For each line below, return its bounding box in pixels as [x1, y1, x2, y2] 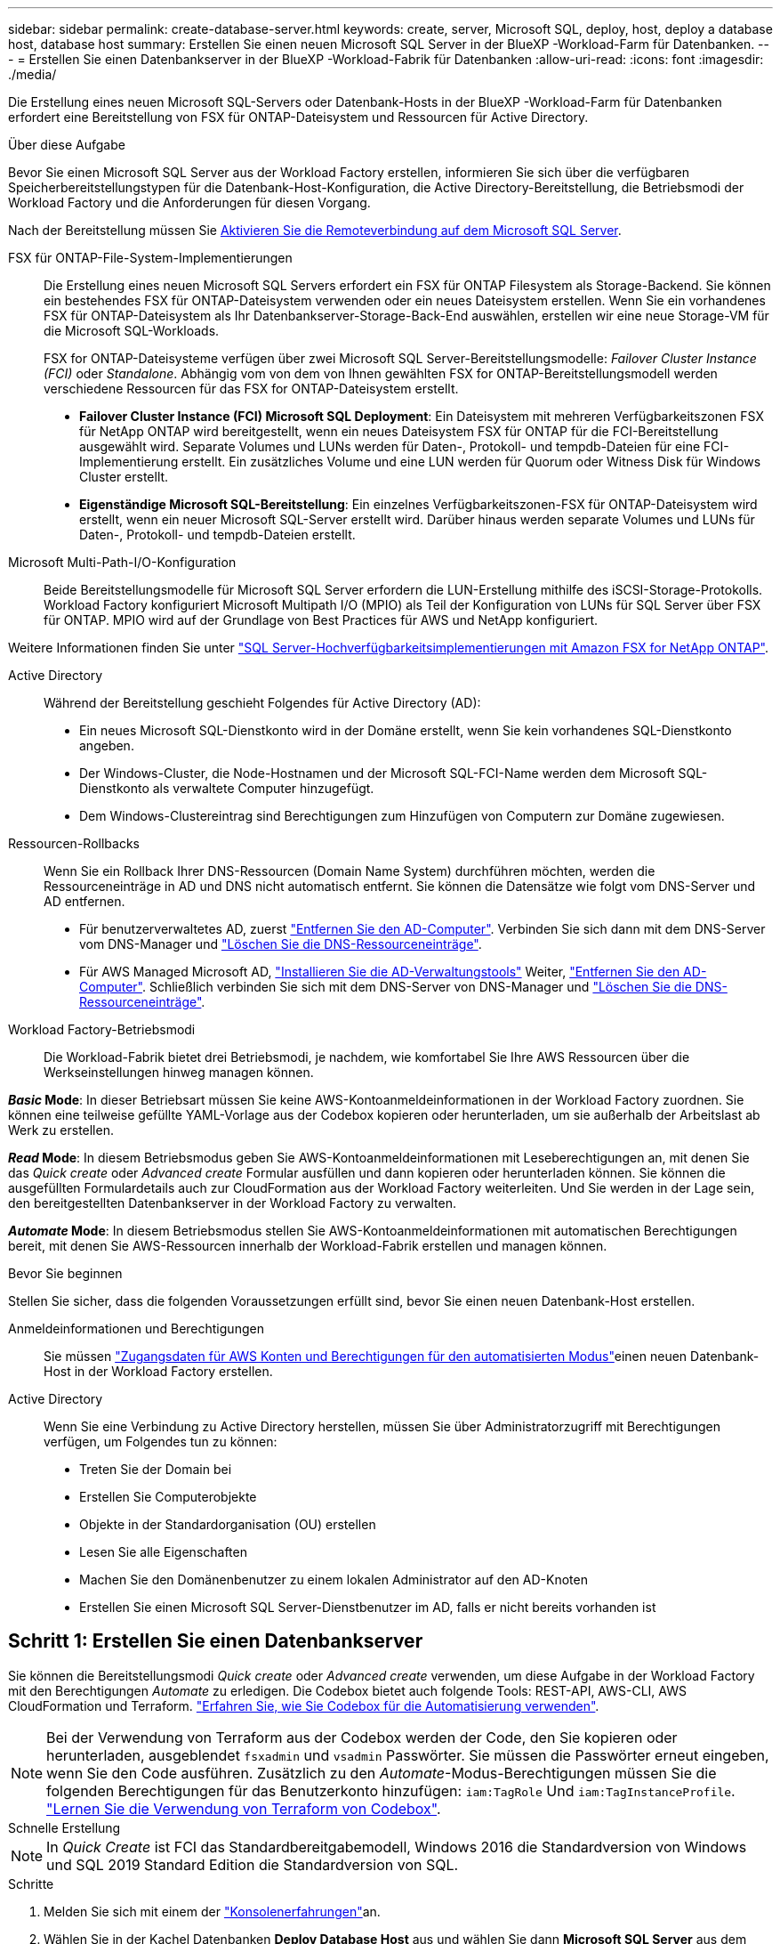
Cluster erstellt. [79, 469, 169, 484]
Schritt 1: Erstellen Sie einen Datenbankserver [8, 1630, 423, 1653]
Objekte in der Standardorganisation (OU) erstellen [79, 1517, 376, 1532]
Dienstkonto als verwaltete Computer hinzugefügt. [79, 781, 374, 796]
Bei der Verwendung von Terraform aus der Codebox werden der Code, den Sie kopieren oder [46, 1728, 678, 1746]
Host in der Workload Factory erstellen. [44, 1364, 273, 1379]
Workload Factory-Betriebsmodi [8, 1022, 196, 1037]
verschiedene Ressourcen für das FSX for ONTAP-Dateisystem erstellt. [44, 381, 459, 396]
